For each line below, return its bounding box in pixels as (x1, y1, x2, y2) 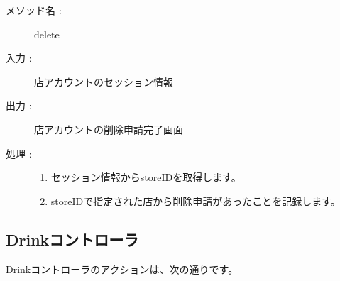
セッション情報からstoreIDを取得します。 (50, 170, 241, 184)
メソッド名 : (6, 3, 62, 17)
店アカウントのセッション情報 (34, 74, 173, 89)
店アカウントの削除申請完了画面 (34, 121, 183, 136)
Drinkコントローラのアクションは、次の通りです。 (6, 261, 238, 276)
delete (34, 26, 60, 41)
